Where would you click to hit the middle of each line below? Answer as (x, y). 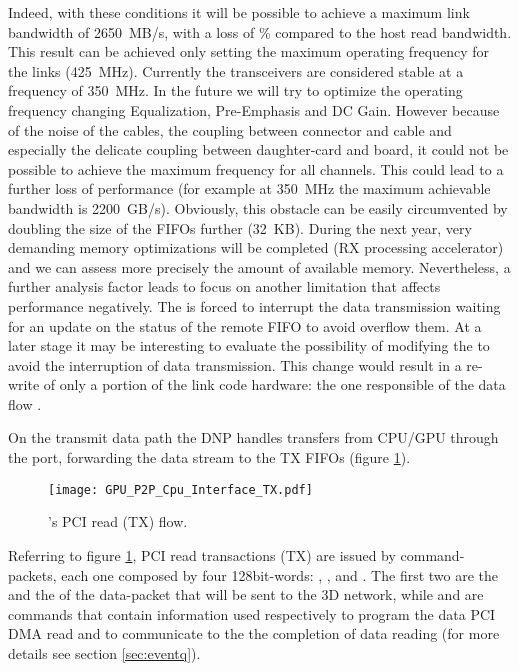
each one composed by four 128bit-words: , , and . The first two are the (280, 574)
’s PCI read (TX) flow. (118, 521)
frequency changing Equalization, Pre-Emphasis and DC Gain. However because (254, 109)
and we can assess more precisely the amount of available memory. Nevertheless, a (259, 266)
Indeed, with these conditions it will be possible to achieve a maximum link (239, 12)
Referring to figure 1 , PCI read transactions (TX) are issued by (202, 554)
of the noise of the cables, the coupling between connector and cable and (230, 129)
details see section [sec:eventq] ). (104, 652)
